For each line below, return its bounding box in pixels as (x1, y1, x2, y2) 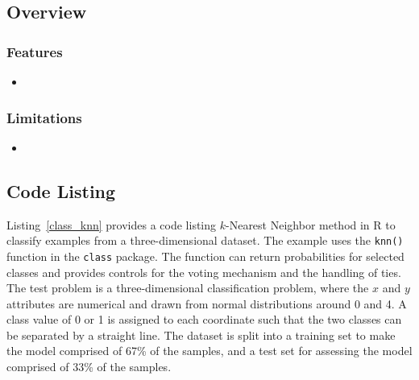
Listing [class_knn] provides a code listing (6, 216, 217, 233)
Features (6, 41, 63, 61)
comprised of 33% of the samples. (6, 358, 172, 375)
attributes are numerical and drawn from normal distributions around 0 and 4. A (6, 295, 407, 312)
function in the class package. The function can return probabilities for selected (6, 247, 404, 264)
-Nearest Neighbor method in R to (226, 216, 396, 233)
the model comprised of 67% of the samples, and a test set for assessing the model (6, 342, 413, 359)
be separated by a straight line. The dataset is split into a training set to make (6, 326, 396, 343)
